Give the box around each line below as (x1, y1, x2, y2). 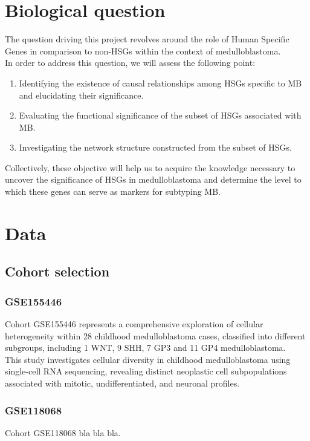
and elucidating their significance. (19, 88, 144, 101)
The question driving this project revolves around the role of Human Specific (5, 33, 289, 45)
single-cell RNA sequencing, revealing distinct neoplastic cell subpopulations (5, 365, 287, 377)
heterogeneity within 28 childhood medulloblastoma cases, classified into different (5, 329, 306, 342)
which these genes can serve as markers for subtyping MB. (5, 185, 221, 198)
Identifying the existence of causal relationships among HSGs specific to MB (19, 76, 302, 89)
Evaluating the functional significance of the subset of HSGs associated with (19, 109, 302, 122)
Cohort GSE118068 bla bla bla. (5, 426, 121, 439)
